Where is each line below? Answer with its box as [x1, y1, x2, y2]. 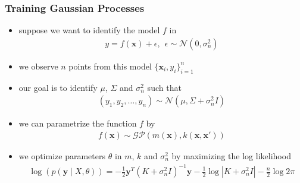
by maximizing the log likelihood [171, 149, 291, 162]
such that [147, 81, 182, 93]
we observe [18, 59, 58, 72]
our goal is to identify [18, 81, 98, 93]
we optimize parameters [18, 149, 105, 162]
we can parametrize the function [18, 117, 137, 130]
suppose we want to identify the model [18, 24, 160, 36]
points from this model [68, 59, 152, 72]
